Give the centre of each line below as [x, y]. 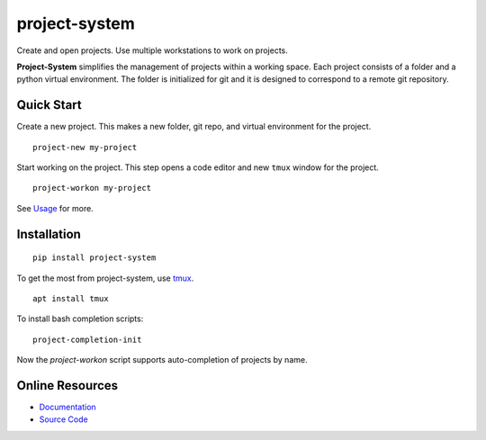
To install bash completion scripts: [80, 319]
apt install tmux [71, 298]
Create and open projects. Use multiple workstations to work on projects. [152, 50]
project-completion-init [87, 339]
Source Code [64, 419]
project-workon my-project [92, 188]
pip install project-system [94, 258]
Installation [49, 234]
